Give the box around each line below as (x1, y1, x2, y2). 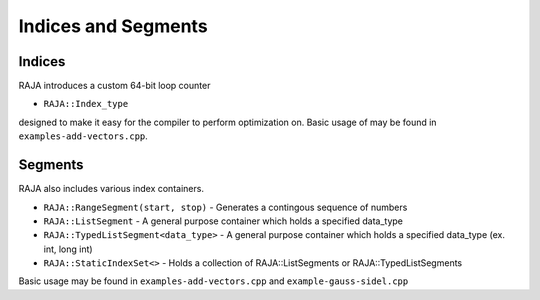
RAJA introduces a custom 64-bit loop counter (18, 80, 211, 92)
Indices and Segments (18, 15, 209, 37)
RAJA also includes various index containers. (18, 183, 205, 195)
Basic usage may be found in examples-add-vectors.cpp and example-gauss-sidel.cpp (18, 275, 409, 287)
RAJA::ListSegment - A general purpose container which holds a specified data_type (43, 215, 404, 227)
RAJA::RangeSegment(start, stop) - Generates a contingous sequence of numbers (43, 201, 408, 213)
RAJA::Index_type (43, 98, 129, 110)
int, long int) (43, 243, 94, 255)
